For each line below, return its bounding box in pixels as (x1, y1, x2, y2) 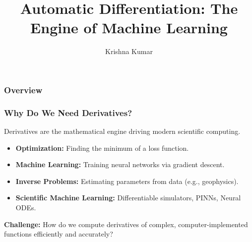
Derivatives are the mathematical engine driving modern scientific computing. (4, 126, 241, 136)
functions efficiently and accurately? (4, 229, 113, 239)
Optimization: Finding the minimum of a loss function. (15, 142, 189, 153)
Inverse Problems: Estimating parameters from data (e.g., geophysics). (15, 176, 239, 186)
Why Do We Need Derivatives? (4, 106, 132, 119)
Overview (4, 83, 43, 96)
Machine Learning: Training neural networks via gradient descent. (15, 159, 225, 170)
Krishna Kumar (105, 46, 153, 57)
